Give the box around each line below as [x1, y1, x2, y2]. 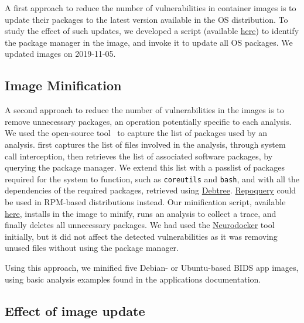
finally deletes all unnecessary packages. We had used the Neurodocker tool [5, 219, 275, 231]
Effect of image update [5, 301, 145, 319]
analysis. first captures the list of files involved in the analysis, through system [5, 138, 286, 150]
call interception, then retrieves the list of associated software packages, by [5, 149, 273, 162]
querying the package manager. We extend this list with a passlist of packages [5, 161, 285, 174]
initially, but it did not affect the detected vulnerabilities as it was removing [5, 230, 278, 242]
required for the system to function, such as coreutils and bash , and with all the [5, 172, 300, 185]
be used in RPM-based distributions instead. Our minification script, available [5, 195, 286, 208]
